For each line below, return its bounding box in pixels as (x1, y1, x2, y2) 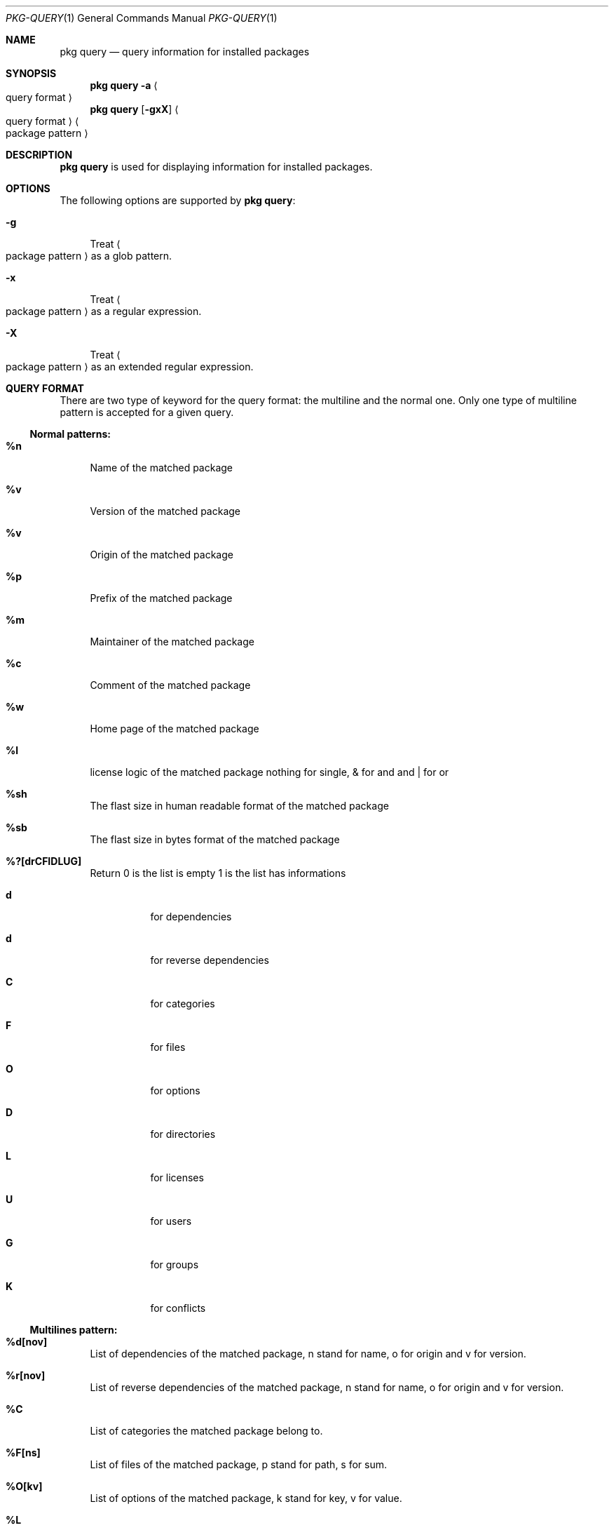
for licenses (150, 1172, 204, 1183)
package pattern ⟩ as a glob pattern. (6, 250, 172, 262)
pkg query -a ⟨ (90, 79, 158, 91)
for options (150, 1085, 200, 1096)
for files (150, 1041, 186, 1053)
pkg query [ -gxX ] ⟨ (90, 103, 179, 115)
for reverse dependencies (150, 954, 269, 966)
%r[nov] (6, 1369, 46, 1381)
